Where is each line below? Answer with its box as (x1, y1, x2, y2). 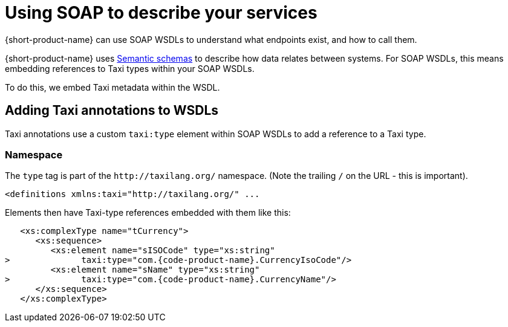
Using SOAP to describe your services (5, 2, 317, 23)
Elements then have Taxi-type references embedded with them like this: (5, 207, 291, 218)
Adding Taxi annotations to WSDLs (5, 103, 219, 118)
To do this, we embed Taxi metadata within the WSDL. (5, 82, 220, 92)
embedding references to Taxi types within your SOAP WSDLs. (5, 63, 255, 74)
